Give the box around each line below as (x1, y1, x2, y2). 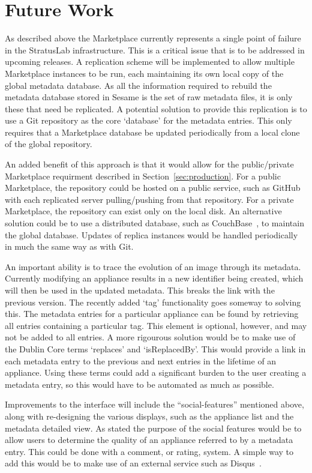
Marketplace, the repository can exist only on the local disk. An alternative (5, 205, 282, 217)
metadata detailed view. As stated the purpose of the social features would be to (5, 421, 302, 434)
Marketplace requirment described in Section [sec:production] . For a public (5, 169, 281, 182)
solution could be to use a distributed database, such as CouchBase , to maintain (5, 217, 304, 229)
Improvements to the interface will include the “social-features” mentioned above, (5, 398, 304, 411)
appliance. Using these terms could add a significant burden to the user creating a (5, 366, 307, 379)
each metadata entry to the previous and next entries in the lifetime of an (5, 354, 277, 367)
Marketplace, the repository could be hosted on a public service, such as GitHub (5, 181, 301, 194)
